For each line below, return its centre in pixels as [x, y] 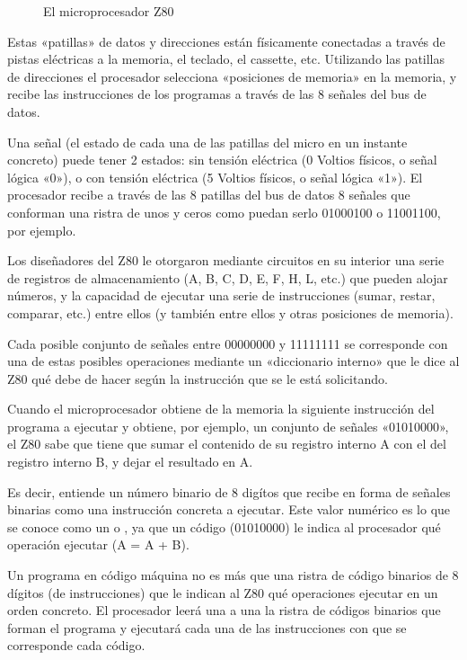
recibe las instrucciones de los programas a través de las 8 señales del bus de [217, 94]
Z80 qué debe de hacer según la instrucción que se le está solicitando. [198, 378]
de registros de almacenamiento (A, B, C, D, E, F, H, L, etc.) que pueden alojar [228, 277]
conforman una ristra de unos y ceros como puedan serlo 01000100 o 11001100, [224, 212]
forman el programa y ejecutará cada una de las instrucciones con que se [207, 627]
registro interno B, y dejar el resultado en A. [130, 462]
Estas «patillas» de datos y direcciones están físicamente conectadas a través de [226, 41]
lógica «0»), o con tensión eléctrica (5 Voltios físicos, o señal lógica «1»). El [215, 177]
